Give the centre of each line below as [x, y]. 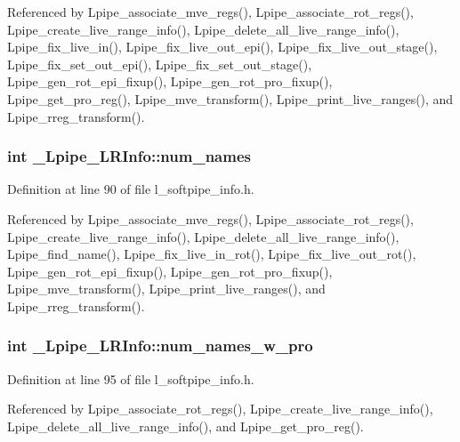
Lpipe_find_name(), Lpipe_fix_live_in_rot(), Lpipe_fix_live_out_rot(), [212, 254]
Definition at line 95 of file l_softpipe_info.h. [131, 378]
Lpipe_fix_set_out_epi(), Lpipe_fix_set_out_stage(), [160, 64]
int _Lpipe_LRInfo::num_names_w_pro [160, 346]
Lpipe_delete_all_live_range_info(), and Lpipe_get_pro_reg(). [186, 426]
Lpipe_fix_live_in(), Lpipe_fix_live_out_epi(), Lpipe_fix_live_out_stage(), [222, 47]
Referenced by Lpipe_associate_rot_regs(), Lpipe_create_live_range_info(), [220, 409]
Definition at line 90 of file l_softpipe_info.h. [131, 189]
